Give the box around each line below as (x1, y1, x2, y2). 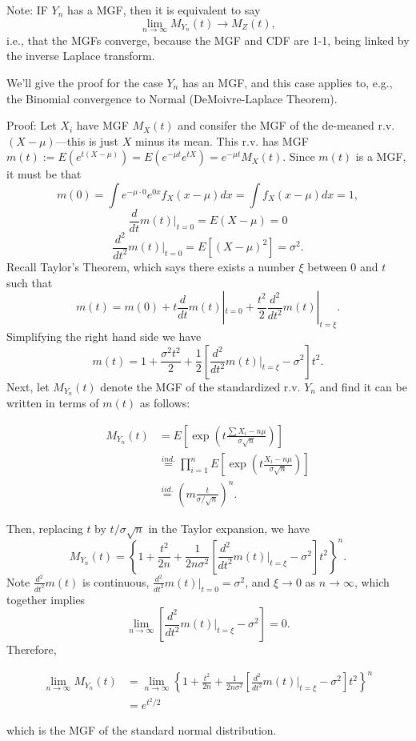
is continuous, (82, 573, 150, 590)
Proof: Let (6, 117, 57, 134)
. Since (282, 148, 315, 165)
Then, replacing (6, 519, 83, 536)
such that (6, 274, 53, 290)
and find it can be (319, 378, 407, 395)
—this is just (55, 132, 119, 149)
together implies (6, 591, 86, 607)
